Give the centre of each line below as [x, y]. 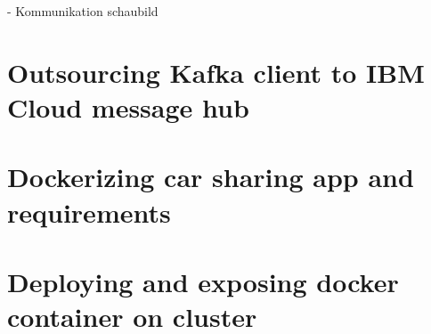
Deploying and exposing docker [203, 281]
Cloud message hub [128, 106]
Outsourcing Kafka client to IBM [216, 72]
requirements [89, 212]
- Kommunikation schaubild [83, 11]
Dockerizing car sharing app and [211, 177]
